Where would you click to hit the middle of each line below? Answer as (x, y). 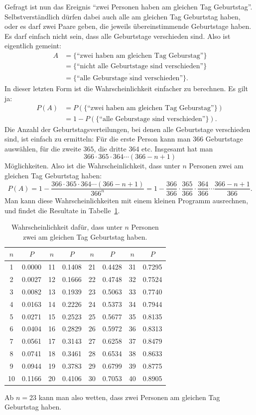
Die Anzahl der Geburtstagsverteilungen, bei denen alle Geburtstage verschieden (128, 129)
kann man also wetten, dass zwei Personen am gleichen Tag (129, 397)
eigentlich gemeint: (33, 46)
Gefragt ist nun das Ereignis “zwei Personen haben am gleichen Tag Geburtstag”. (128, 6)
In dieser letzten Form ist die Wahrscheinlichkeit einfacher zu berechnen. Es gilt (126, 88)
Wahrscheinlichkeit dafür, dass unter (67, 227)
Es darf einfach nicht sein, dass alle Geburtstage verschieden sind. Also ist (118, 36)
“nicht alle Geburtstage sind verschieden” (140, 67)
